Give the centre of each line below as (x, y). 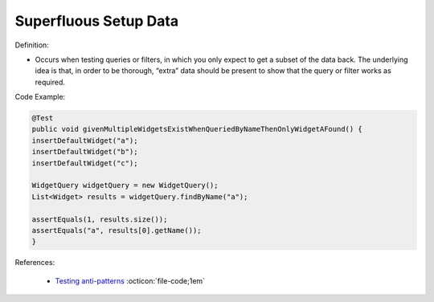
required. (50, 82)
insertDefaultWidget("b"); (85, 152)
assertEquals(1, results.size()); (100, 219)
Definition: (32, 45)
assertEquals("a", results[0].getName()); (117, 230)
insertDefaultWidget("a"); (85, 140)
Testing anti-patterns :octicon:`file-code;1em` (130, 280)
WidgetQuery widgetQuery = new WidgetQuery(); (125, 186)
